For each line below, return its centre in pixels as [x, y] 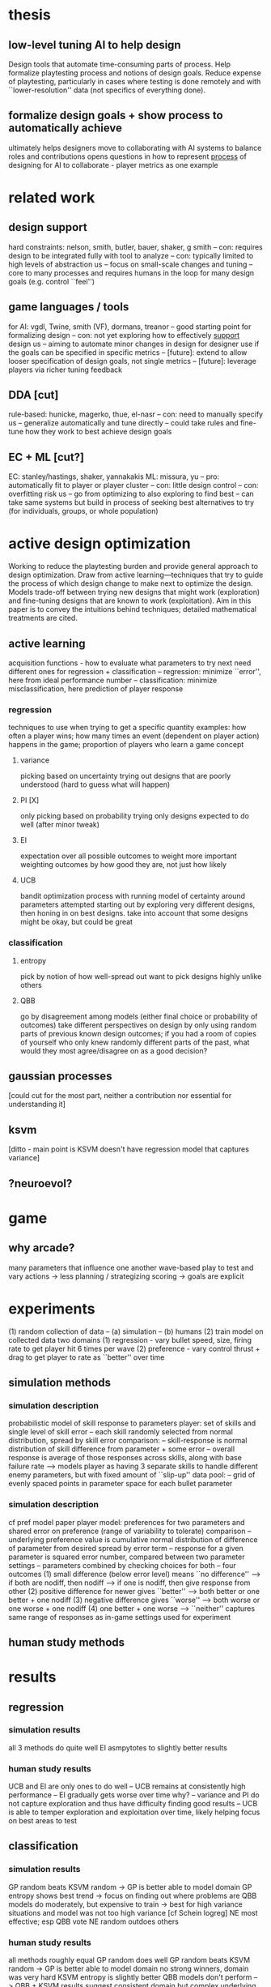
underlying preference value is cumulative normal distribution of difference [133, 1539]
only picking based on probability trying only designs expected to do [134, 816]
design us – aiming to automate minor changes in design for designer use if [134, 344]
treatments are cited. [43, 618]
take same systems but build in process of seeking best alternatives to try [131, 502]
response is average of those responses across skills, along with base [125, 1458]
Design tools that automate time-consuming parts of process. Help [120, 64]
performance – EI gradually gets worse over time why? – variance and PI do [134, 1795]
